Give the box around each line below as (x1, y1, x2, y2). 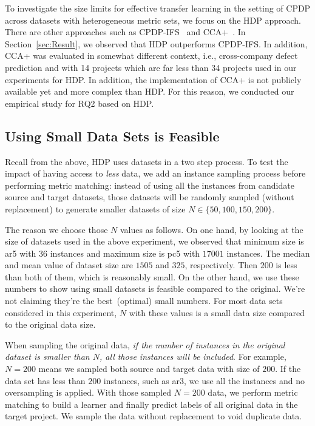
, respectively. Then (185, 259, 258, 271)
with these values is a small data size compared (129, 306, 305, 319)
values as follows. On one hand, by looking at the (120, 223, 303, 235)
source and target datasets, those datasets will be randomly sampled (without (5, 191, 294, 203)
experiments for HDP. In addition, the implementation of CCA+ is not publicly (5, 73, 302, 86)
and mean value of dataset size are (5, 259, 133, 271)
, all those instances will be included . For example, (100, 350, 286, 363)
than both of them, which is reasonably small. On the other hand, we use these (5, 270, 299, 283)
